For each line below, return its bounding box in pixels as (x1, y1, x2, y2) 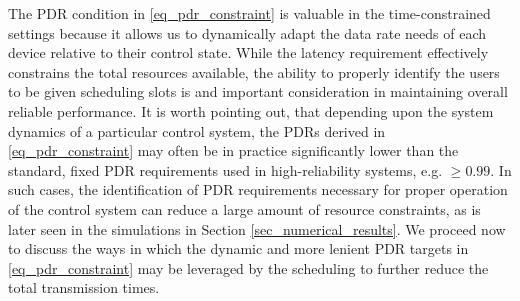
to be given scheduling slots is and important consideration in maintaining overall (8, 81, 508, 102)
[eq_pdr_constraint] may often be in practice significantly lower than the (8, 140, 459, 161)
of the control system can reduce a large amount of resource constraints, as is (8, 198, 481, 219)
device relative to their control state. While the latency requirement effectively (8, 42, 489, 63)
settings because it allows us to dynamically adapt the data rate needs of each (8, 22, 487, 43)
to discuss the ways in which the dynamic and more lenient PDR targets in (8, 238, 469, 259)
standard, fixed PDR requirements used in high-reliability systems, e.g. (8, 159, 443, 180)
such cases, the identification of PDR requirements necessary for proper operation (8, 179, 508, 200)
